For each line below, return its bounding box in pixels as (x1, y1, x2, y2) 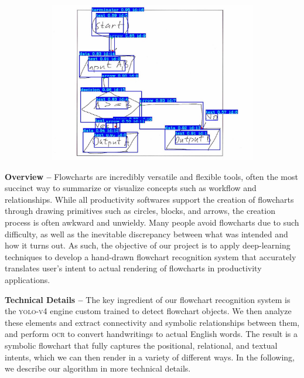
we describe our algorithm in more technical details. (5, 362, 191, 374)
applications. (5, 273, 50, 285)
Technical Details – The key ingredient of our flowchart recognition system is (5, 293, 291, 305)
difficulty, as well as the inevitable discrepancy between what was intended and (5, 227, 288, 240)
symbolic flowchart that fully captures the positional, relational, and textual (5, 339, 278, 351)
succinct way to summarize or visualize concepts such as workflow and (5, 182, 257, 194)
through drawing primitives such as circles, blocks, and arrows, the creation (5, 205, 275, 217)
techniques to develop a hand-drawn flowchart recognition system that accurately (5, 250, 296, 263)
